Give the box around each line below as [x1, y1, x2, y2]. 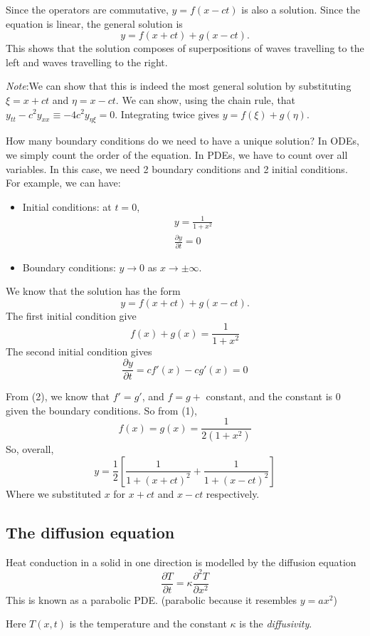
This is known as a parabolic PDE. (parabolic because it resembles [6, 592, 297, 607]
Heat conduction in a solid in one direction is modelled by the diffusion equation [6, 554, 356, 569]
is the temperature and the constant [69, 616, 227, 631]
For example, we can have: [6, 175, 121, 190]
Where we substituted [6, 486, 101, 501]
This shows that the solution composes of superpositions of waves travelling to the [6, 41, 364, 56]
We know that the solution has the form [6, 283, 181, 298]
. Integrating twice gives [115, 106, 220, 121]
